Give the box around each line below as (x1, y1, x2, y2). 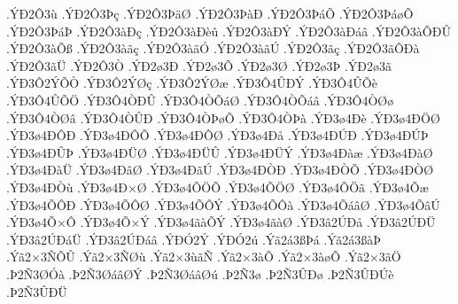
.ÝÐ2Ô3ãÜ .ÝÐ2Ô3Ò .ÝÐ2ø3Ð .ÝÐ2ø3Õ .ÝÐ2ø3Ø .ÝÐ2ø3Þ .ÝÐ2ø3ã (6, 56, 392, 74)
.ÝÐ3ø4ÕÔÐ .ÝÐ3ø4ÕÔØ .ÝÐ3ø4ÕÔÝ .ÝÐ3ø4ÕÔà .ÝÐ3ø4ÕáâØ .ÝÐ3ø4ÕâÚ (6, 195, 440, 214)
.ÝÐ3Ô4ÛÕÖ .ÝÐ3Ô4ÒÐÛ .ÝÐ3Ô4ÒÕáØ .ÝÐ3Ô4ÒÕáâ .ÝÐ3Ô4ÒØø (6, 90, 394, 109)
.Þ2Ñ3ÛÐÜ (6, 282, 67, 300)
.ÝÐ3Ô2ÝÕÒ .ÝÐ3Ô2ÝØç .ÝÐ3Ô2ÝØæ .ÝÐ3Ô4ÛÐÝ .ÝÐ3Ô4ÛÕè (6, 74, 377, 92)
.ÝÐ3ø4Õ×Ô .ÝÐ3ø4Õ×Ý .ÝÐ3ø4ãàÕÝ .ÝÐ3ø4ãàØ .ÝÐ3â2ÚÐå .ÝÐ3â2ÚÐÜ (6, 213, 436, 231)
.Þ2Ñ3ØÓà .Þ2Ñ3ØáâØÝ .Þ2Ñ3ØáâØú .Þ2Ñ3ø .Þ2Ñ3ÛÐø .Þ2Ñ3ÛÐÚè (6, 264, 394, 283)
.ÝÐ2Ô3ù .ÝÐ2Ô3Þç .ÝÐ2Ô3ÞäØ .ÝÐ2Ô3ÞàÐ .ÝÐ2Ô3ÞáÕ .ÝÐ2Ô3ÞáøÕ (6, 4, 414, 22)
